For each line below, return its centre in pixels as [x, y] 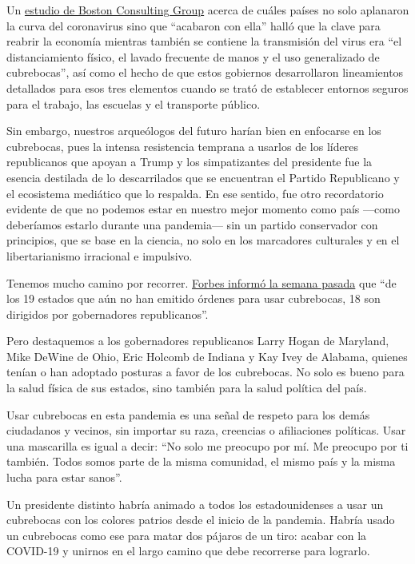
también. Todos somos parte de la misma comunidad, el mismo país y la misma [201, 461]
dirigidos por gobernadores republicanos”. [108, 314]
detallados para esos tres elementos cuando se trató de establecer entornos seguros [207, 87]
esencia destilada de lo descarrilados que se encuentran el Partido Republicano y [203, 177]
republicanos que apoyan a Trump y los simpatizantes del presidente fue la [190, 162]
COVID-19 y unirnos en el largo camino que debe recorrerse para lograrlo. [188, 551]
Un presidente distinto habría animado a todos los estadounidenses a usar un [195, 504]
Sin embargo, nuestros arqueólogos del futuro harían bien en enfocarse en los [194, 131]
